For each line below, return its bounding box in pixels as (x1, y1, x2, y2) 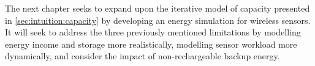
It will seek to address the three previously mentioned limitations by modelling (5, 26, 301, 38)
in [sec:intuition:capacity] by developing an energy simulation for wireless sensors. (5, 13, 311, 26)
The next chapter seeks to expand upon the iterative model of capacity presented (5, 2, 310, 14)
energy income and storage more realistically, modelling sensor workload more (5, 37, 297, 50)
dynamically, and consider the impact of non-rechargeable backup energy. (5, 50, 280, 62)
